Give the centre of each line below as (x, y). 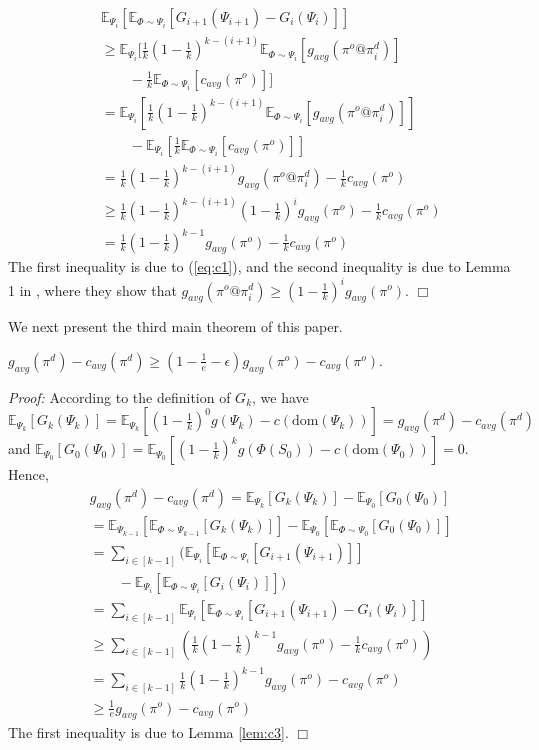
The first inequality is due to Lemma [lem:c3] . (148, 732)
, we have (280, 396)
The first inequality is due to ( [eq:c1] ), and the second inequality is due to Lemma (259, 266)
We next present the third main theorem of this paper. (175, 326)
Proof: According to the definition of (119, 396)
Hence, (28, 474)
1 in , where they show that (92, 289)
